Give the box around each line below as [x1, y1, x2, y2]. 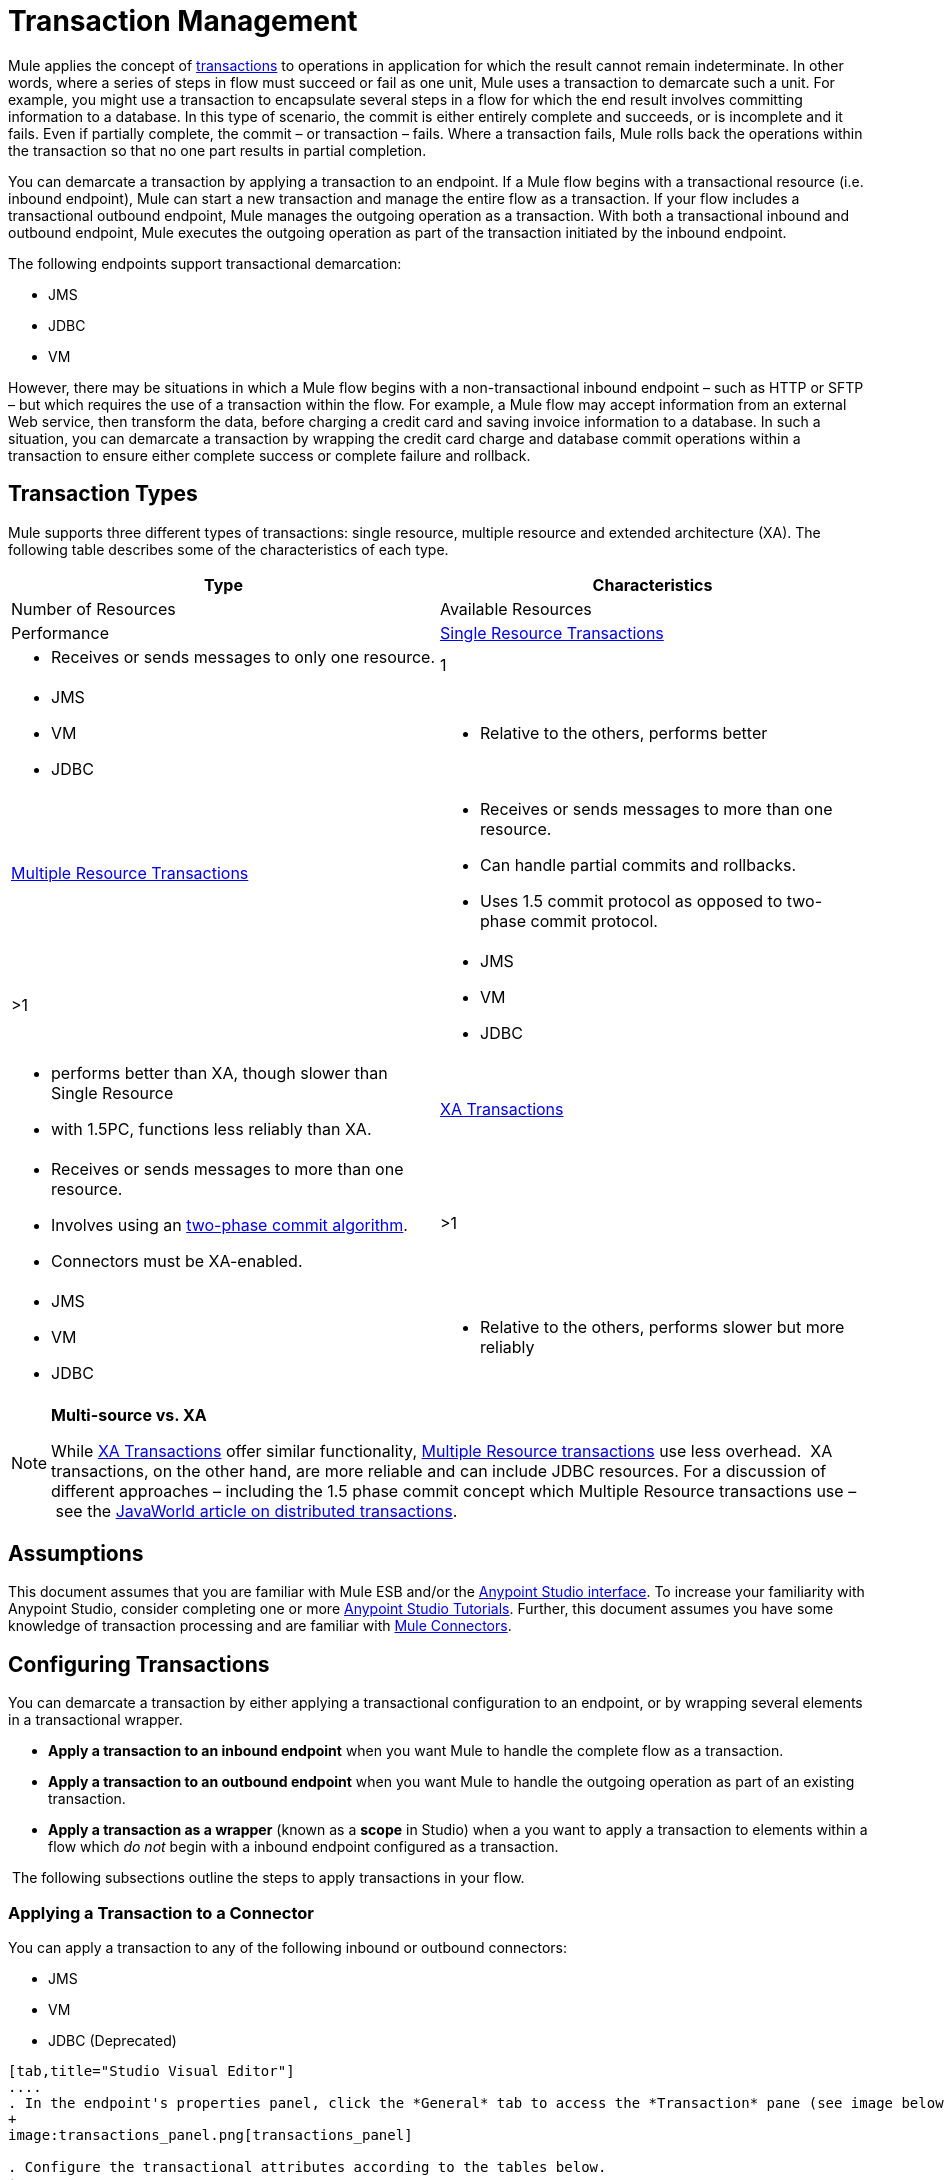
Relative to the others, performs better [480, 722, 768, 743]
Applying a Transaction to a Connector [8, 1902, 314, 1923]
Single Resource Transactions [440, 622, 664, 643]
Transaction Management [8, 4, 358, 38]
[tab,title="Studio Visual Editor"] [8, 2063, 295, 2080]
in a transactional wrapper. [8, 1711, 183, 1729]
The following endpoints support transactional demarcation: [8, 254, 402, 272]
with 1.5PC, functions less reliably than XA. [51, 1118, 372, 1139]
